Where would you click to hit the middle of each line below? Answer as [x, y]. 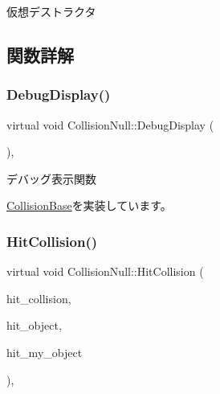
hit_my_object [45, 352]
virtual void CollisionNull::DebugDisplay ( [110, 124]
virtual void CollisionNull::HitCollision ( [105, 271]
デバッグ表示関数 [51, 178]
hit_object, [34, 325]
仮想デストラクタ [51, 11]
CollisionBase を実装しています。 [89, 205]
